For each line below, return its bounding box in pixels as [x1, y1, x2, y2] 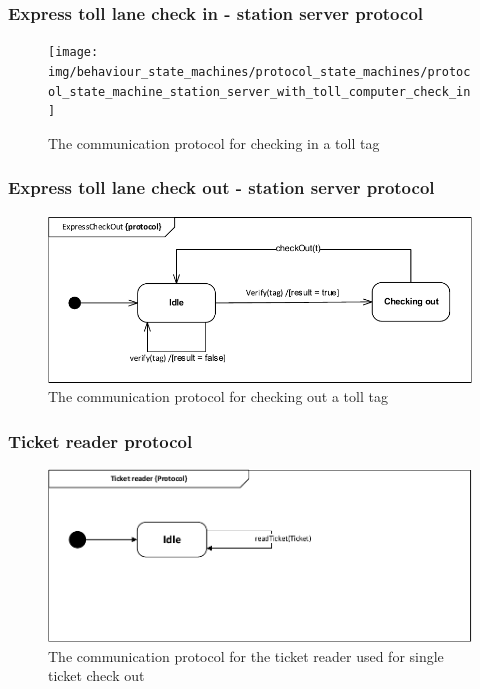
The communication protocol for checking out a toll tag [48, 386, 388, 407]
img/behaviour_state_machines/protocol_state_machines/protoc [48, 64, 471, 79]
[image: [48, 45, 99, 60]
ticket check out [48, 665, 145, 686]
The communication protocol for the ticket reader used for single [48, 645, 444, 666]
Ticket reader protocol [8, 428, 193, 453]
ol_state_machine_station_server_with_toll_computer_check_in [48, 84, 471, 99]
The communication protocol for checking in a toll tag [48, 132, 380, 153]
